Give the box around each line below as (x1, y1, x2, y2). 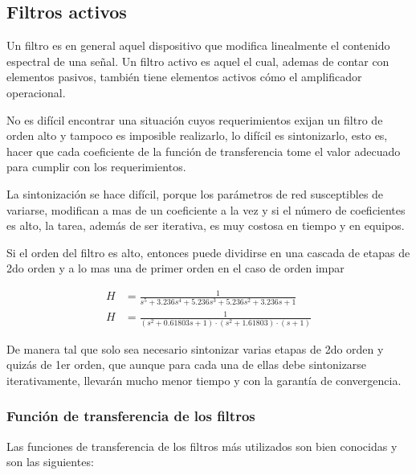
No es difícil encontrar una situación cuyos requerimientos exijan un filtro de (6, 111, 383, 128)
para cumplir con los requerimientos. (6, 158, 186, 175)
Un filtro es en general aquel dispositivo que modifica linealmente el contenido (6, 37, 390, 54)
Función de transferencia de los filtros (6, 406, 255, 426)
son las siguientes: (6, 453, 94, 470)
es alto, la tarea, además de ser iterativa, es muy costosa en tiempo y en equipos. (6, 217, 405, 234)
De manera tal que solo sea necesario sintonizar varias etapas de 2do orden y (6, 340, 384, 357)
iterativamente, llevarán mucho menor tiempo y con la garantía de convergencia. (6, 371, 402, 388)
